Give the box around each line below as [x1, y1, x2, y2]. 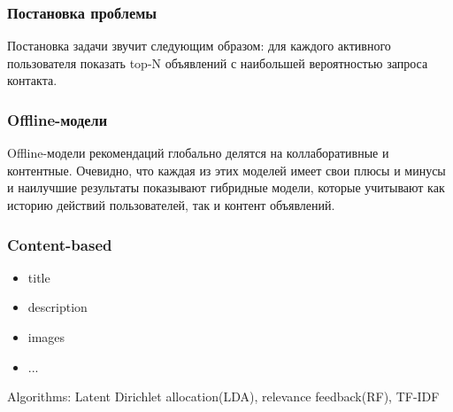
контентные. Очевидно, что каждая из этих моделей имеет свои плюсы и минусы [7, 160, 446, 179]
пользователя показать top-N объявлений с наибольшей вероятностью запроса [7, 53, 428, 72]
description [27, 298, 88, 316]
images [27, 328, 65, 346]
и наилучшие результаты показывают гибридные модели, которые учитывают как [7, 178, 445, 197]
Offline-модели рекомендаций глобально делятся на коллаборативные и [7, 144, 389, 162]
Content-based [7, 233, 112, 255]
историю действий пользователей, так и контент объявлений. [7, 196, 335, 214]
